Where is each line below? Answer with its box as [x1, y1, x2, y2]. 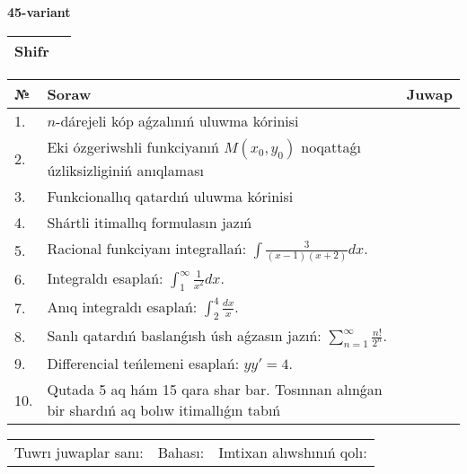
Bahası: [157, 442, 205, 463]
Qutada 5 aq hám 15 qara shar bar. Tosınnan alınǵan [47, 379, 383, 400]
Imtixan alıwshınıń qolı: [218, 442, 367, 463]
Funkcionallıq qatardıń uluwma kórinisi [47, 185, 294, 206]
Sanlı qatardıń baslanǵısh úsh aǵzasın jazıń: [47, 324, 322, 346]
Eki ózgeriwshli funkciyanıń [47, 136, 219, 157]
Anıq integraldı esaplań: [47, 295, 198, 317]
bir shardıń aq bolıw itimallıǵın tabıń [47, 399, 281, 421]
